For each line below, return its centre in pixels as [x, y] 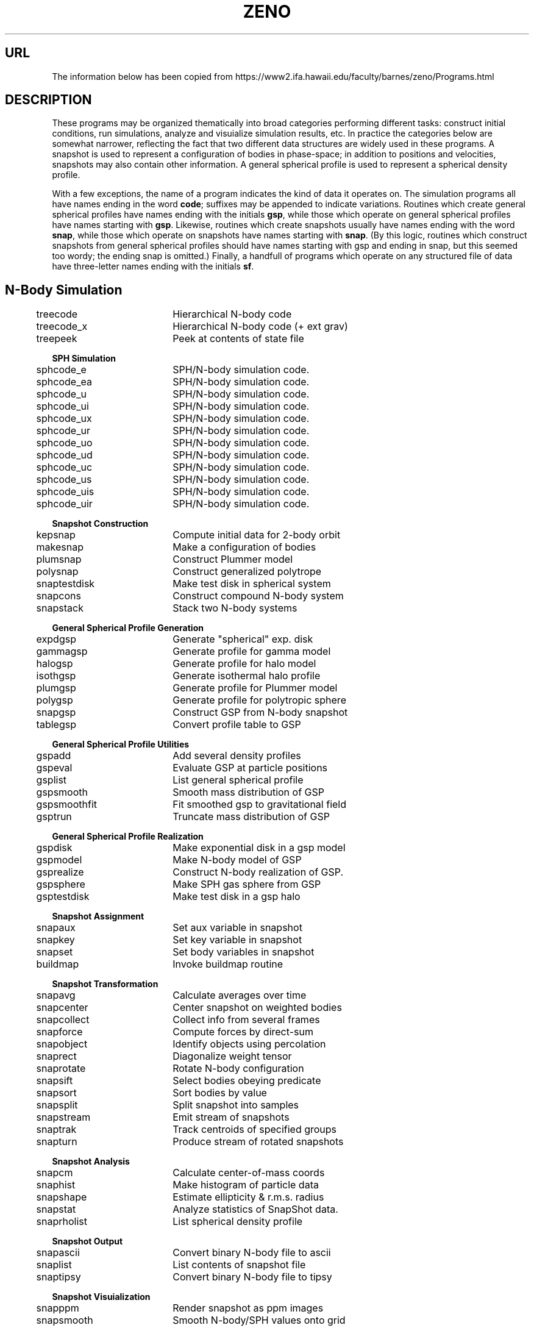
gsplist [52, 780]
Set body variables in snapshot [244, 952]
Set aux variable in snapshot [237, 928]
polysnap [57, 572]
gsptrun [54, 817]
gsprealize [60, 872]
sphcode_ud [64, 455]
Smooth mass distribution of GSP [248, 792]
